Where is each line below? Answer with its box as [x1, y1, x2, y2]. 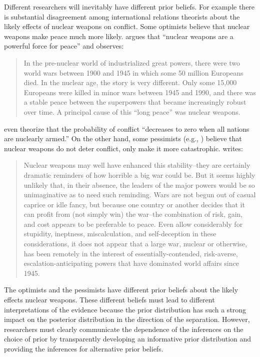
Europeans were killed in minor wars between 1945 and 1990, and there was [23, 87, 256, 97]
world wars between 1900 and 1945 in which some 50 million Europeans [23, 67, 243, 78]
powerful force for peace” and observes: [4, 41, 124, 51]
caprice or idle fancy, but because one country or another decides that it [23, 199, 245, 209]
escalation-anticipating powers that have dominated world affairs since [23, 258, 239, 268]
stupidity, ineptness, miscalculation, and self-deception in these [23, 228, 216, 239]
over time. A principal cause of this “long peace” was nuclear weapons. [23, 106, 240, 117]
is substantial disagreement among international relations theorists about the [4, 11, 240, 22]
